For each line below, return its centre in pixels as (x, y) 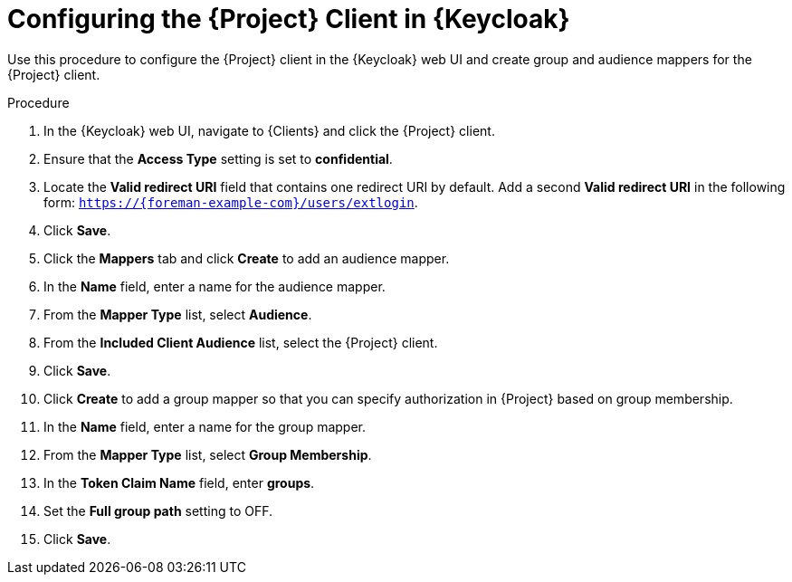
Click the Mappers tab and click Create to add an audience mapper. (247, 258)
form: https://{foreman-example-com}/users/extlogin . (231, 202)
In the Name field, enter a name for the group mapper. (205, 426)
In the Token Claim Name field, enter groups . (179, 482)
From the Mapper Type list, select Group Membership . (208, 454)
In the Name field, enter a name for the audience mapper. (215, 286)
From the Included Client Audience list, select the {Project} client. (241, 342)
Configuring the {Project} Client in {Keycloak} (289, 19)
